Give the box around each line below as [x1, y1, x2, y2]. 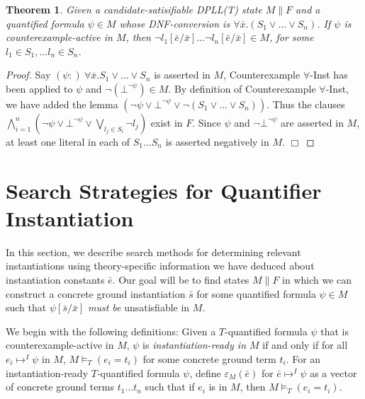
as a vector [310, 365, 357, 380]
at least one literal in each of [6, 134, 130, 149]
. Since [192, 115, 221, 129]
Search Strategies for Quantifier [6, 175, 322, 204]
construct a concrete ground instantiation [6, 286, 186, 301]
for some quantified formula [196, 286, 316, 301]
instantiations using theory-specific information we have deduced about [6, 258, 315, 273]
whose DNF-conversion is [119, 16, 230, 30]
